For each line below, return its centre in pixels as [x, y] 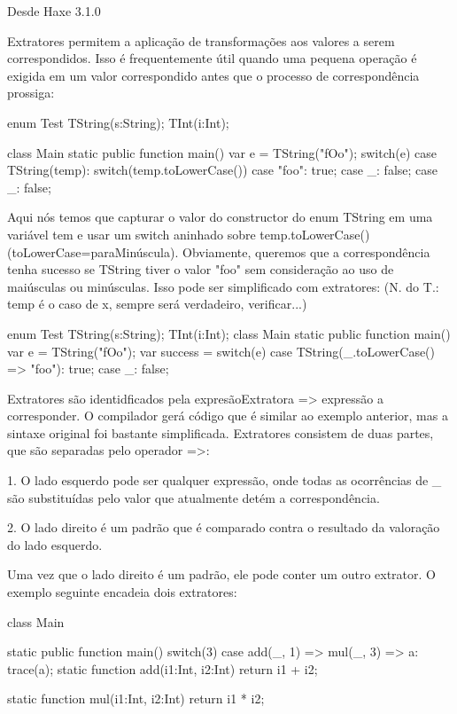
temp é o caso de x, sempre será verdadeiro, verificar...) [157, 304]
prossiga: [31, 93]
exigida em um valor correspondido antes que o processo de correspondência [213, 75]
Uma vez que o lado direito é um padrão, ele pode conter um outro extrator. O [221, 574]
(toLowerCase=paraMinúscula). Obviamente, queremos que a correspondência [219, 251]
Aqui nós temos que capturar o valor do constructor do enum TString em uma [220, 217]
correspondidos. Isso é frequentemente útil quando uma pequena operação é [212, 58]
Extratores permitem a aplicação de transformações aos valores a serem [201, 40]
